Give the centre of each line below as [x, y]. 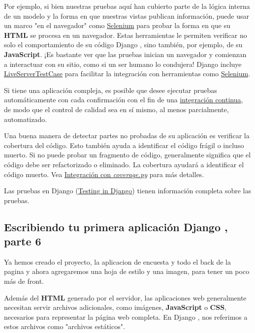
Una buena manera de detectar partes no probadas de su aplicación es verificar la [127, 136]
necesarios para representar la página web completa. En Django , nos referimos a [126, 317]
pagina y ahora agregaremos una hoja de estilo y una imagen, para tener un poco [127, 271]
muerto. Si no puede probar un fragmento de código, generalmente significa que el [127, 155]
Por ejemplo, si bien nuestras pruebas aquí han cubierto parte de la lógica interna [127, 6]
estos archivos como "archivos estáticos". [64, 326]
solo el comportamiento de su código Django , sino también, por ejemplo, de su [123, 45]
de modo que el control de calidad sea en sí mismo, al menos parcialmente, [116, 109]
